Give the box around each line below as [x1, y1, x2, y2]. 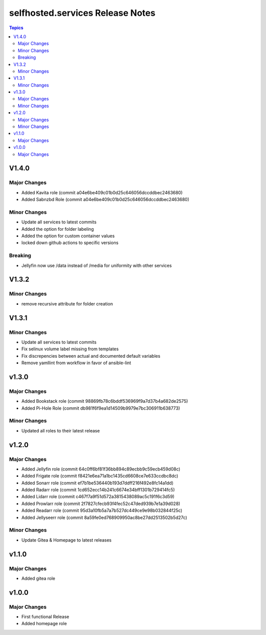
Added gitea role [21, 575, 55, 581]
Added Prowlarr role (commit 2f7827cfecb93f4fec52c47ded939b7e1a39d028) [21, 501, 181, 507]
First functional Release [21, 614, 69, 620]
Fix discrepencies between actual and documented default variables [21, 353, 161, 359]
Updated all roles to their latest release [21, 427, 100, 433]
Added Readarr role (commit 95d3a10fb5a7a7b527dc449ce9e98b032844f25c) [21, 508, 182, 513]
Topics [9, 25, 24, 31]
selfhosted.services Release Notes [9, 7, 156, 18]
